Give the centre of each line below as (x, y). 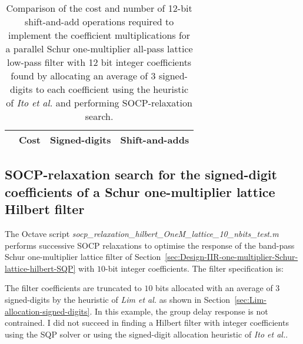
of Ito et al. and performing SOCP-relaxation (99, 103)
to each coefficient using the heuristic (112, 89)
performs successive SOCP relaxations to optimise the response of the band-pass (150, 245)
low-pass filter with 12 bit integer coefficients (99, 62)
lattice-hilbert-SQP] (40, 268)
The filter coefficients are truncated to (73, 288)
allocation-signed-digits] (47, 311)
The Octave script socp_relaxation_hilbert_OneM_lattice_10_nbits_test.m (142, 233)
